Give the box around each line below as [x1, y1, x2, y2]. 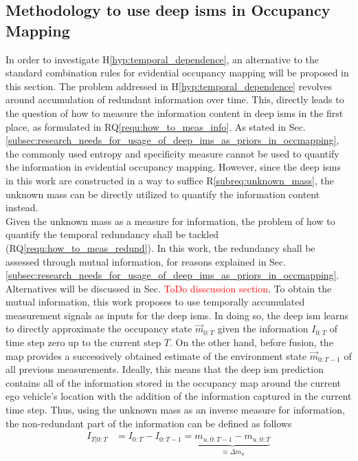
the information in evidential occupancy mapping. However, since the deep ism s [5, 160, 341, 174]
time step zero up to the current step [5, 335, 161, 350]
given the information [217, 321, 309, 336]
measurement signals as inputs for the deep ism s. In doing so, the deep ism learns [5, 308, 349, 322]
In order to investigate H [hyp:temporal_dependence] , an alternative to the [5, 52, 320, 66]
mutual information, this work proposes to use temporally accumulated [5, 294, 305, 309]
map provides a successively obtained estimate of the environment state [5, 348, 306, 363]
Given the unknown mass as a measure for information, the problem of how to [5, 213, 335, 228]
